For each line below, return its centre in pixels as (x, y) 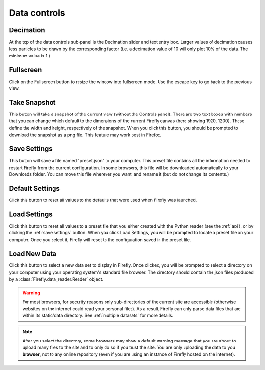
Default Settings (34, 188)
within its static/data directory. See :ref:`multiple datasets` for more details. (98, 315)
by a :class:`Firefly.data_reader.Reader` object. (56, 279)
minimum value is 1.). (30, 56)
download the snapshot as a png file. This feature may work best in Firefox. (85, 135)
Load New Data (33, 254)
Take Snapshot (32, 102)
